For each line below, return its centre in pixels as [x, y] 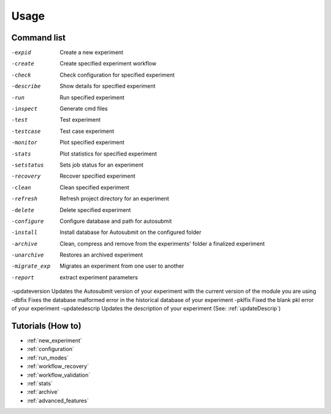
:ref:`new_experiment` [54, 341]
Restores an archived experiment [101, 255]
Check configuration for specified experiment [117, 75]
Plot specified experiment [92, 142]
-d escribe [26, 86]
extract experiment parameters [99, 277]
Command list [39, 38]
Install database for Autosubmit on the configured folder [131, 232]
